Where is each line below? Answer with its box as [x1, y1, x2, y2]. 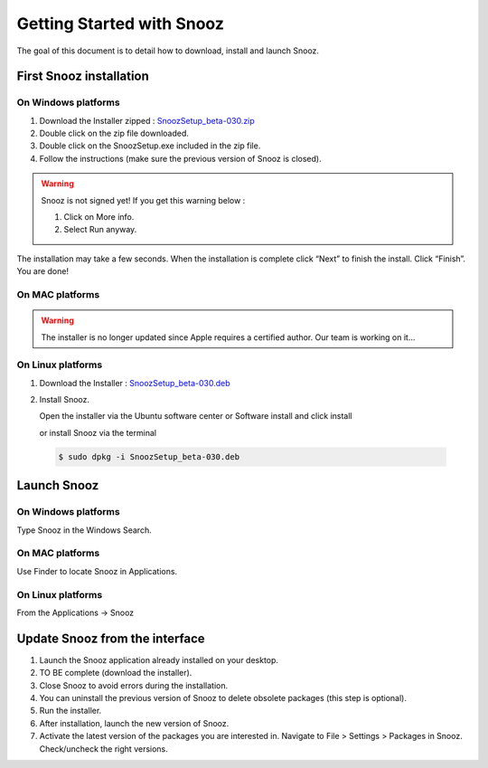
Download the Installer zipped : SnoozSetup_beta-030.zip [39, 115, 255, 126]
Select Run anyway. [63, 224, 137, 235]
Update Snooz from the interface [16, 631, 205, 646]
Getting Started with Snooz [16, 14, 225, 33]
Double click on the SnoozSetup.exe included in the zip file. [39, 140, 261, 151]
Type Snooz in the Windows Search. [16, 525, 153, 536]
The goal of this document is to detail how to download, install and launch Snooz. [16, 45, 320, 56]
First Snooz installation [16, 69, 149, 84]
